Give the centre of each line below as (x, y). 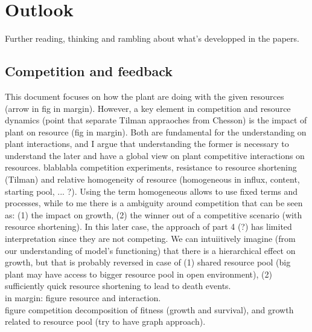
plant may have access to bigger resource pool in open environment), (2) (138, 274)
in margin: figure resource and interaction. (83, 298)
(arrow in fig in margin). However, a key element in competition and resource (148, 108)
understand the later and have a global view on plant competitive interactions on (155, 155)
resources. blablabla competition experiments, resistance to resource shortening (151, 167)
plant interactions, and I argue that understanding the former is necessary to (147, 144)
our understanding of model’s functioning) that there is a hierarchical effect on (150, 250)
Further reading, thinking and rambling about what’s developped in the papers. (152, 38)
